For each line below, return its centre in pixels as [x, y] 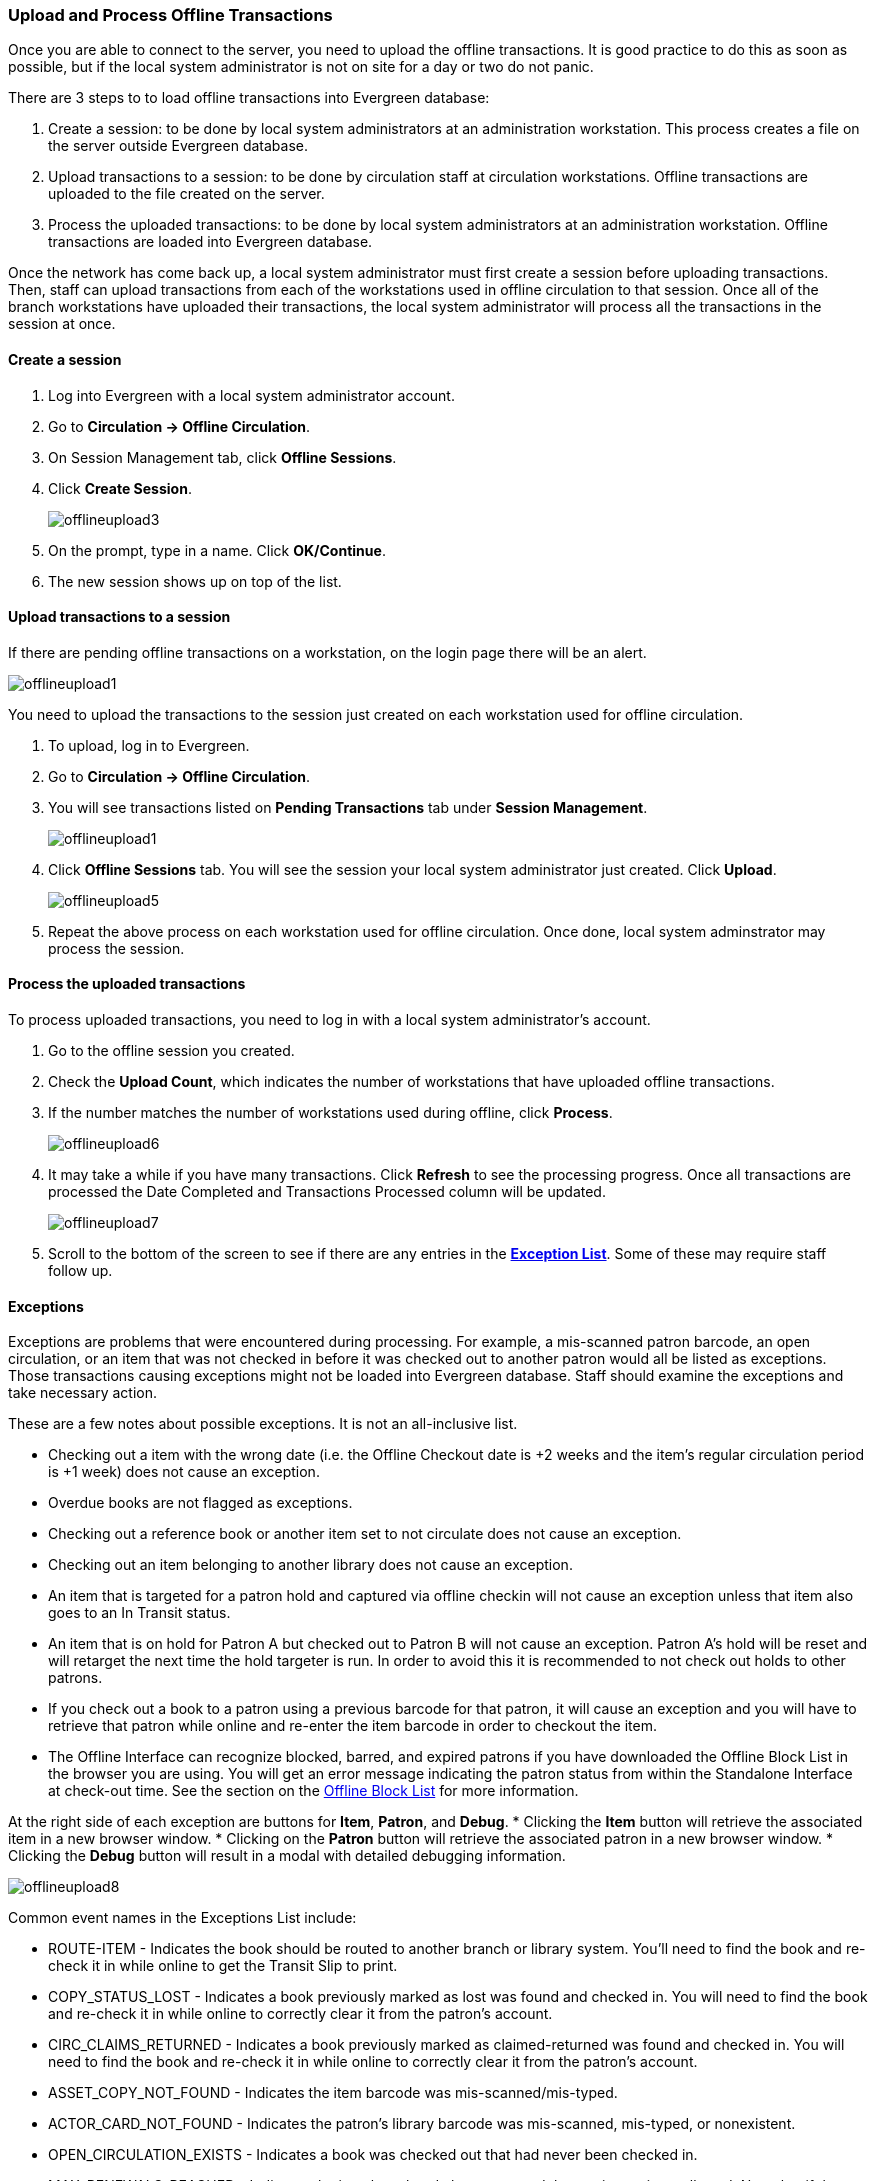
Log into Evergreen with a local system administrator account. [251, 395]
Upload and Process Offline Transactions [170, 15]
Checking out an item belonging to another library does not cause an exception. [310, 1565]
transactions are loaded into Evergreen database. [210, 242]
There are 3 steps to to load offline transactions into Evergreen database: [249, 98]
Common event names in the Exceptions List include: [182, 1918]
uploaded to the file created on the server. [186, 194]
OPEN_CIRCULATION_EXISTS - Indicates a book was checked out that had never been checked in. [373, 2155]
